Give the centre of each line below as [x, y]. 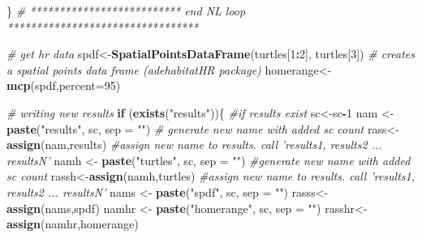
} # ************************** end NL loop [126, 11]
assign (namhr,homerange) [73, 224]
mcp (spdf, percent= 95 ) [64, 85]
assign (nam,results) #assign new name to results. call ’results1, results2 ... [194, 144]
